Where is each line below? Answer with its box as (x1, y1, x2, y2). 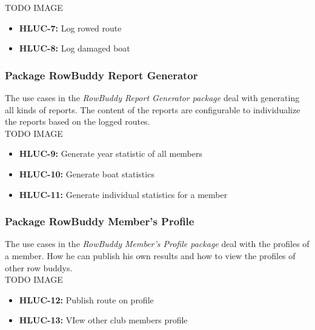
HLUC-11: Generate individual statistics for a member (19, 188, 228, 200)
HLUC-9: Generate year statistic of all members (19, 147, 203, 160)
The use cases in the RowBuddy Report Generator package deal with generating (5, 91, 300, 104)
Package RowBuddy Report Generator (5, 67, 198, 82)
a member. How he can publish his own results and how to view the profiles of (5, 249, 296, 262)
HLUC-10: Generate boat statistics (19, 167, 154, 180)
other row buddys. (5, 261, 73, 274)
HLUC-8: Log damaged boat (19, 42, 130, 54)
